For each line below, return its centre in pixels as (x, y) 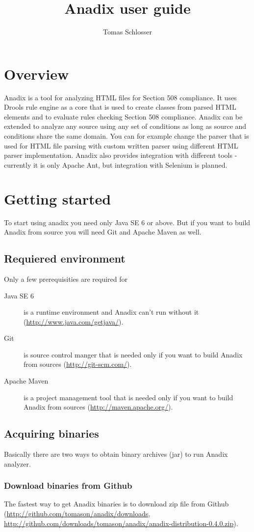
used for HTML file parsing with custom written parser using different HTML (121, 145)
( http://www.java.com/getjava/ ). (74, 321)
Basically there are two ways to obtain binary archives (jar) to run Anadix (116, 454)
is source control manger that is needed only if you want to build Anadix (133, 354)
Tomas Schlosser (127, 32)
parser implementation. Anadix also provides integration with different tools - (121, 155)
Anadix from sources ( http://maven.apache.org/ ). (98, 407)
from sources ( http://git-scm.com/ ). (78, 364)
